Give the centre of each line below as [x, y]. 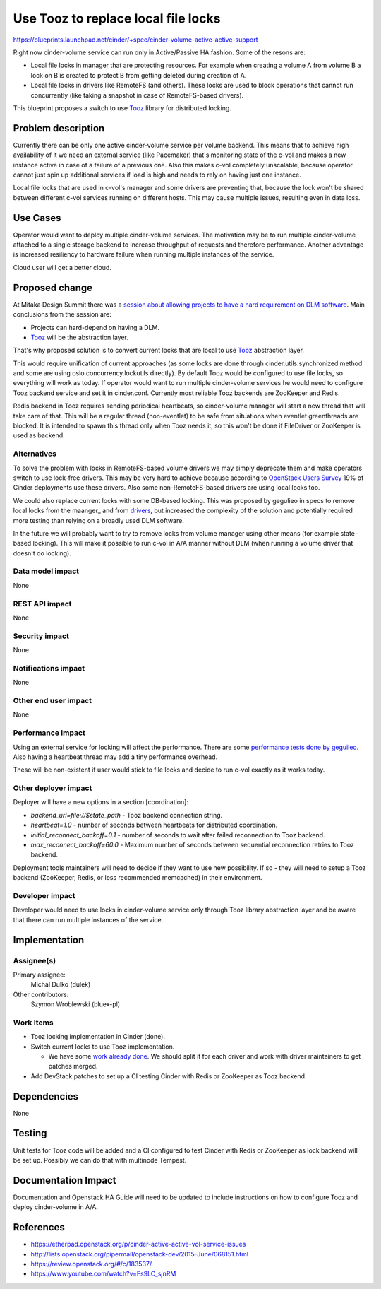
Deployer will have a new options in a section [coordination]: [101, 802]
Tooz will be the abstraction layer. [79, 337]
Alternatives [35, 454]
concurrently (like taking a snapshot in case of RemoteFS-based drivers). [137, 95]
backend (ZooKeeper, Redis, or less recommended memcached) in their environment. [138, 878]
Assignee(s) [35, 960]
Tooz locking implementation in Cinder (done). [98, 1037]
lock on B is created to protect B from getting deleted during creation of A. [139, 75]
